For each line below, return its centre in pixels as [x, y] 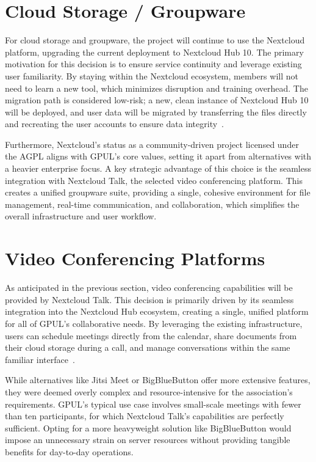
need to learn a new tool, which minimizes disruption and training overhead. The [156, 88]
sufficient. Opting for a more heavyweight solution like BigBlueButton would [148, 427]
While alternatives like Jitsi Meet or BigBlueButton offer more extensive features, [158, 380]
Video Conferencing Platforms [135, 258]
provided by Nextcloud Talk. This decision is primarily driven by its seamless [149, 299]
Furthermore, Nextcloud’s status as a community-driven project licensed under [152, 144]
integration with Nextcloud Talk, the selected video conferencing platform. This [154, 180]
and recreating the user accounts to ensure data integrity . [114, 124]
